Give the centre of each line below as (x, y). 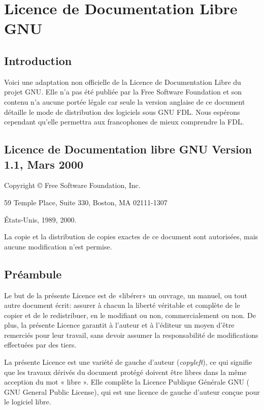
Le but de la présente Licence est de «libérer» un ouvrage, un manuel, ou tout (126, 295)
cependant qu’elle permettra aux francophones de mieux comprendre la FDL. (124, 122)
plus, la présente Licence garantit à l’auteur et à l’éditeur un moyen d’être (119, 325)
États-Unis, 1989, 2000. (40, 219)
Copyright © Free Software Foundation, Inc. (72, 185)
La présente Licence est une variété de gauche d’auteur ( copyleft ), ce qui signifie (128, 362)
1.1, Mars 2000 (44, 164)
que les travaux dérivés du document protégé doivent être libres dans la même (125, 372)
